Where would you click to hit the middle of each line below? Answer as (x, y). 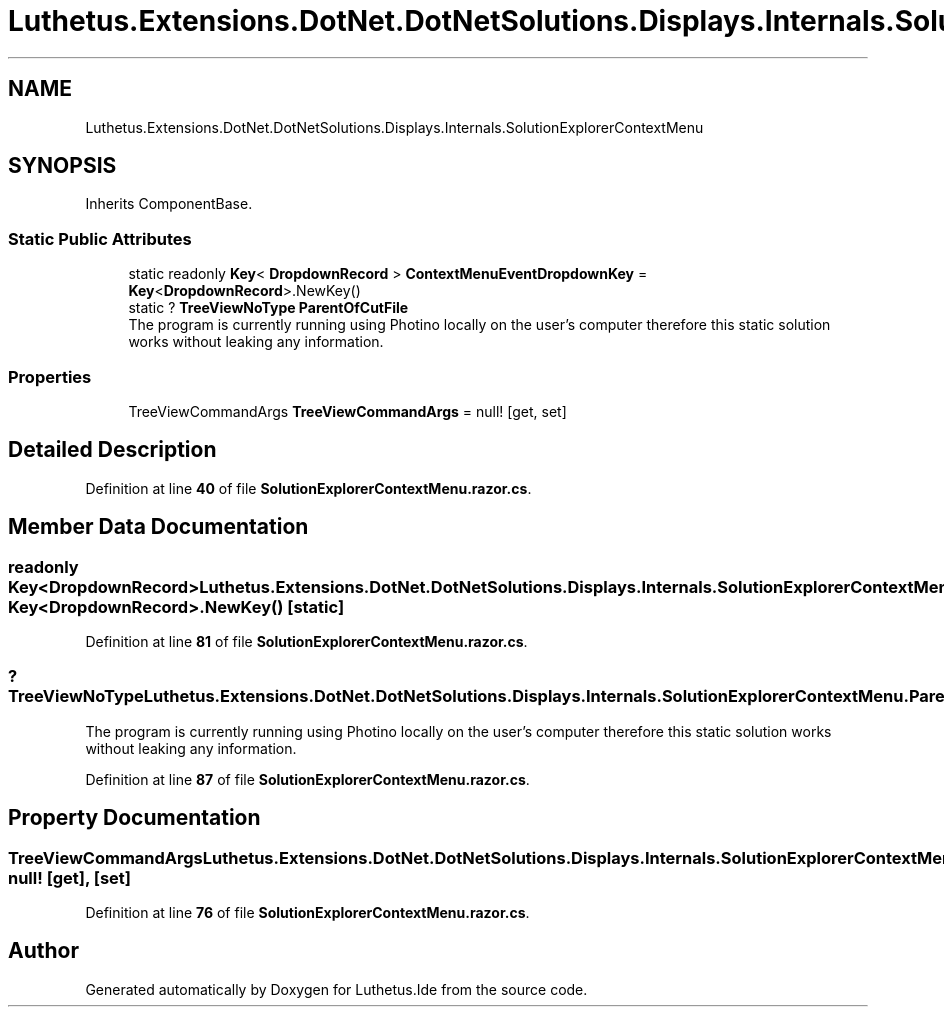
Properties (50, 376)
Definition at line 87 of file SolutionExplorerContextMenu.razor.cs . (307, 779)
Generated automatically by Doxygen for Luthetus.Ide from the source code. (336, 989)
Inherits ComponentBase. (169, 204)
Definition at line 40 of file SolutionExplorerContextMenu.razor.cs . (308, 488)
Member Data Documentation (158, 527)
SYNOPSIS (62, 166)
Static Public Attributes (100, 238)
